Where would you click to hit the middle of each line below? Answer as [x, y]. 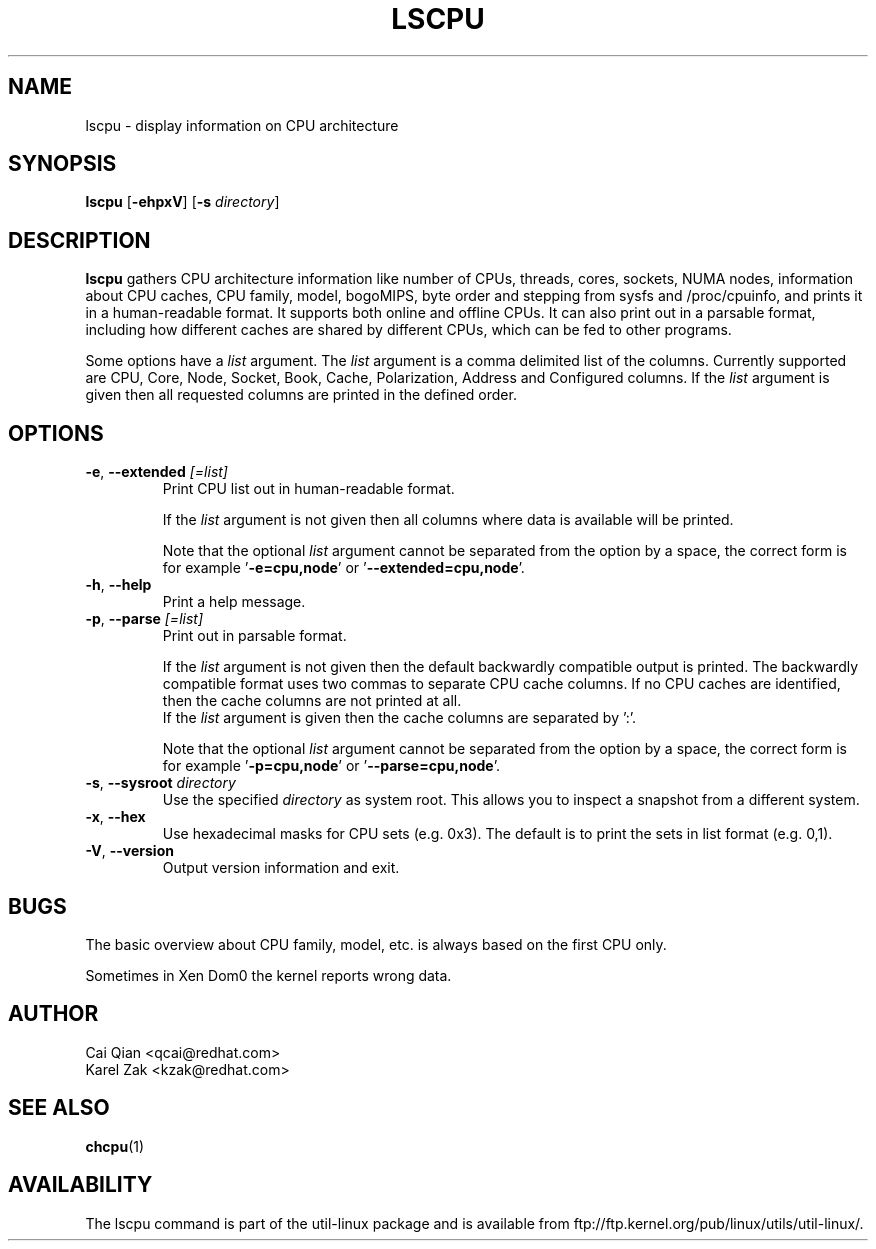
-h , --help [118, 585]
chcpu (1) [115, 1146]
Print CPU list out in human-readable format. [308, 489]
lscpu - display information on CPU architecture [242, 125]
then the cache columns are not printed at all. [312, 701]
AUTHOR [53, 1014]
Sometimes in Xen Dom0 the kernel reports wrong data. [268, 975]
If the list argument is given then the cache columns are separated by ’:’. [399, 718]
